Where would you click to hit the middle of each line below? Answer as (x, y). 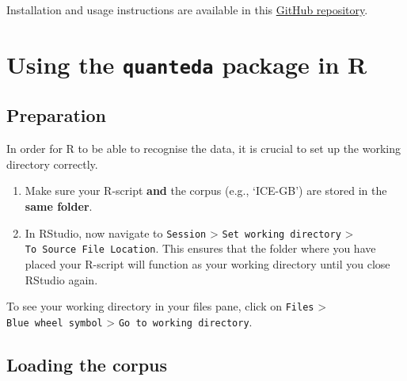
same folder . (59, 206)
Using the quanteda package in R (187, 64)
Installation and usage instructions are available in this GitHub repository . (187, 10)
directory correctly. (52, 164)
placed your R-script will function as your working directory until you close (207, 263)
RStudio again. (61, 279)
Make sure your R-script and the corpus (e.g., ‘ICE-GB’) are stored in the (206, 190)
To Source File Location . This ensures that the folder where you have (200, 248)
